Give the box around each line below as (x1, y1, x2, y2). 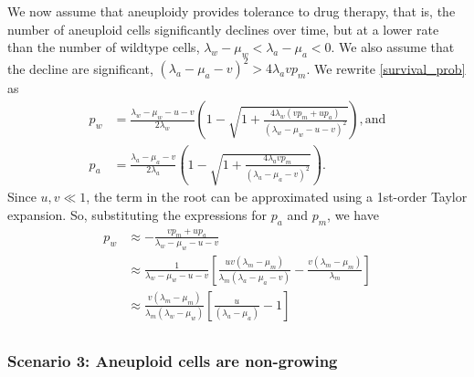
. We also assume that (331, 37, 455, 57)
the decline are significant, (7, 58, 153, 78)
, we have (327, 204, 379, 224)
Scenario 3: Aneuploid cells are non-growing (7, 349, 338, 372)
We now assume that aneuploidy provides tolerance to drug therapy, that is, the (7, 2, 456, 20)
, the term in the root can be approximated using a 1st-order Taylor (86, 187, 468, 206)
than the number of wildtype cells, (7, 37, 200, 57)
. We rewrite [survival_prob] (306, 58, 466, 78)
